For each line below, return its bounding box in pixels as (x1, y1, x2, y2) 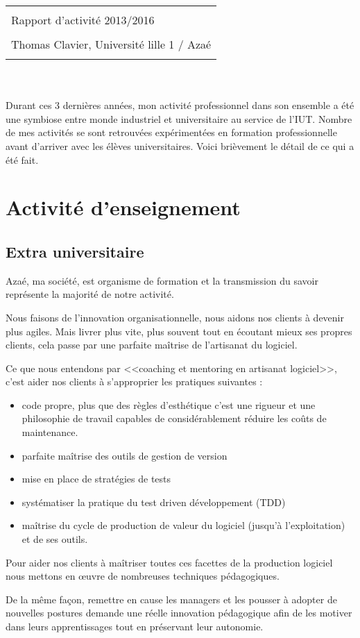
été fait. (6, 152, 39, 167)
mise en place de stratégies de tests (22, 471, 171, 486)
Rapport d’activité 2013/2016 (11, 12, 155, 28)
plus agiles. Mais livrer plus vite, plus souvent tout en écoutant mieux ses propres (6, 324, 352, 338)
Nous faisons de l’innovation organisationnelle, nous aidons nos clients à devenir (6, 310, 344, 324)
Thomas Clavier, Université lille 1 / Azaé (11, 36, 212, 53)
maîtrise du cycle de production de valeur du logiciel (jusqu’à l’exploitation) (22, 518, 345, 532)
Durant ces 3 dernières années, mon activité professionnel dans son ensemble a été (6, 98, 354, 112)
